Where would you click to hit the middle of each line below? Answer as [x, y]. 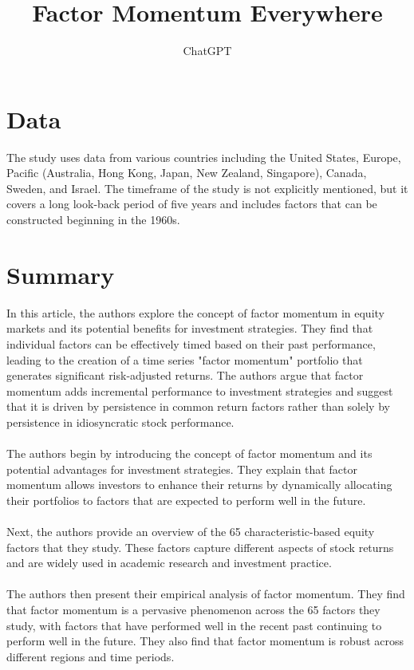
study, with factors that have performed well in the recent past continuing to [194, 625]
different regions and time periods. [91, 656]
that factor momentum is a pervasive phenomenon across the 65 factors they [193, 610]
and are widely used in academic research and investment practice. [169, 563]
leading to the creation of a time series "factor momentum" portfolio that [185, 359]
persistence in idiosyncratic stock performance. [120, 422]
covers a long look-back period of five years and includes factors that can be [192, 204]
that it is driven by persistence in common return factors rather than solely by [198, 406]
